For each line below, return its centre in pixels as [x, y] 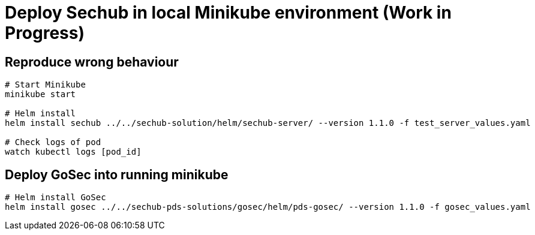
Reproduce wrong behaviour [92, 62]
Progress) [45, 33]
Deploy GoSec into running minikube [117, 174]
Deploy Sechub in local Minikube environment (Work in [228, 13]
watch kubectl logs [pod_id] [73, 152]
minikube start [40, 94]
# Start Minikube [45, 85]
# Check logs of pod [53, 142]
